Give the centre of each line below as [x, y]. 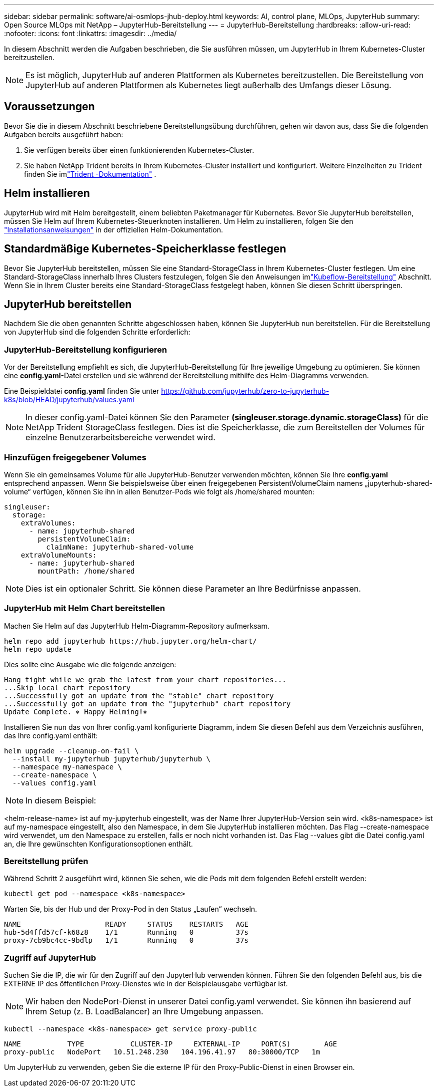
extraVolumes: [48, 523]
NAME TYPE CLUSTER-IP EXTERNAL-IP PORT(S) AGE [170, 1044]
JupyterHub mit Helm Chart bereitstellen [84, 608]
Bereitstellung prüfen [46, 861]
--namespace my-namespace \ [67, 767]
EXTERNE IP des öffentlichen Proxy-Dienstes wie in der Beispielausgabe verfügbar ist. [146, 984]
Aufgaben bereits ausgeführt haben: [64, 134]
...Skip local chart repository [67, 688]
